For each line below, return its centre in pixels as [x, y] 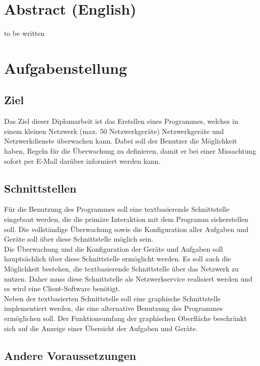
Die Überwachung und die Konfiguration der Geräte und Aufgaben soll [114, 248]
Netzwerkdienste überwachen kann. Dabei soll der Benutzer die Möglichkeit [121, 141]
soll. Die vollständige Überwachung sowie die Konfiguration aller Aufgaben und [126, 229]
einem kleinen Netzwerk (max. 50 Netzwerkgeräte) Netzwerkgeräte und [114, 131]
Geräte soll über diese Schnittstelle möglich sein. [79, 239]
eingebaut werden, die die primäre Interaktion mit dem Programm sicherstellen [126, 219]
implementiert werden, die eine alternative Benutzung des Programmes [113, 308]
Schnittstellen [40, 188]
